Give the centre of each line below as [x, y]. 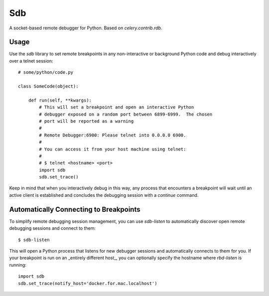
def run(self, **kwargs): [60, 100]
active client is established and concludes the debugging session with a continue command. [104, 195]
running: [18, 265]
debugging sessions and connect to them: [53, 228]
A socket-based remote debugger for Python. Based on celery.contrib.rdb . [86, 28]
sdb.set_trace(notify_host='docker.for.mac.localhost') [88, 283]
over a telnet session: [31, 61]
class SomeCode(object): [48, 86]
